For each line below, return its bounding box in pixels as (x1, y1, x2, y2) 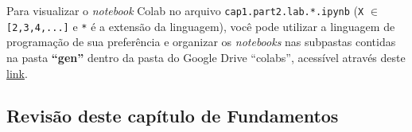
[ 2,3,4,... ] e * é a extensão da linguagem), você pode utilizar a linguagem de (6, 17, 395, 34)
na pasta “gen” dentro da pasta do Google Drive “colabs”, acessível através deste (6, 49, 406, 65)
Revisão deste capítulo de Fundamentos (6, 103, 339, 128)
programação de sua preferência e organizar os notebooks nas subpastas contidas (6, 33, 396, 50)
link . (6, 64, 28, 81)
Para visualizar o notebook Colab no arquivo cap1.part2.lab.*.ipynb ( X (6, 2, 364, 18)
